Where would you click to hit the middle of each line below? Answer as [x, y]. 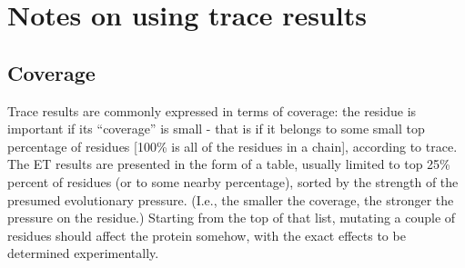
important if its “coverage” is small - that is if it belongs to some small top [216, 129]
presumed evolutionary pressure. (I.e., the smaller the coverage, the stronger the [231, 199]
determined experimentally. [83, 253]
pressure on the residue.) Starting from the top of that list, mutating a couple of [232, 218]
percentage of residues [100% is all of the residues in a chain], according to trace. [232, 146]
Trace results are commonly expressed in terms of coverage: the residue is [212, 110]
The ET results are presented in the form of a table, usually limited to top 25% [229, 164]
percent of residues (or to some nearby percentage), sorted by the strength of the [233, 181]
